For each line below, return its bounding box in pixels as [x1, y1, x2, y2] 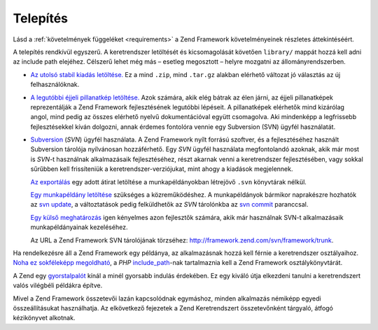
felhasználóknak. [30, 81, 80, 89]
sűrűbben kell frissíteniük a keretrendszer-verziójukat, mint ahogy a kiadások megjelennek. [30, 165, 293, 173]
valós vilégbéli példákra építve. [13, 281, 103, 290]
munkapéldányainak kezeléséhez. [30, 223, 128, 231]
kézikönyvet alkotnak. [13, 314, 76, 322]
